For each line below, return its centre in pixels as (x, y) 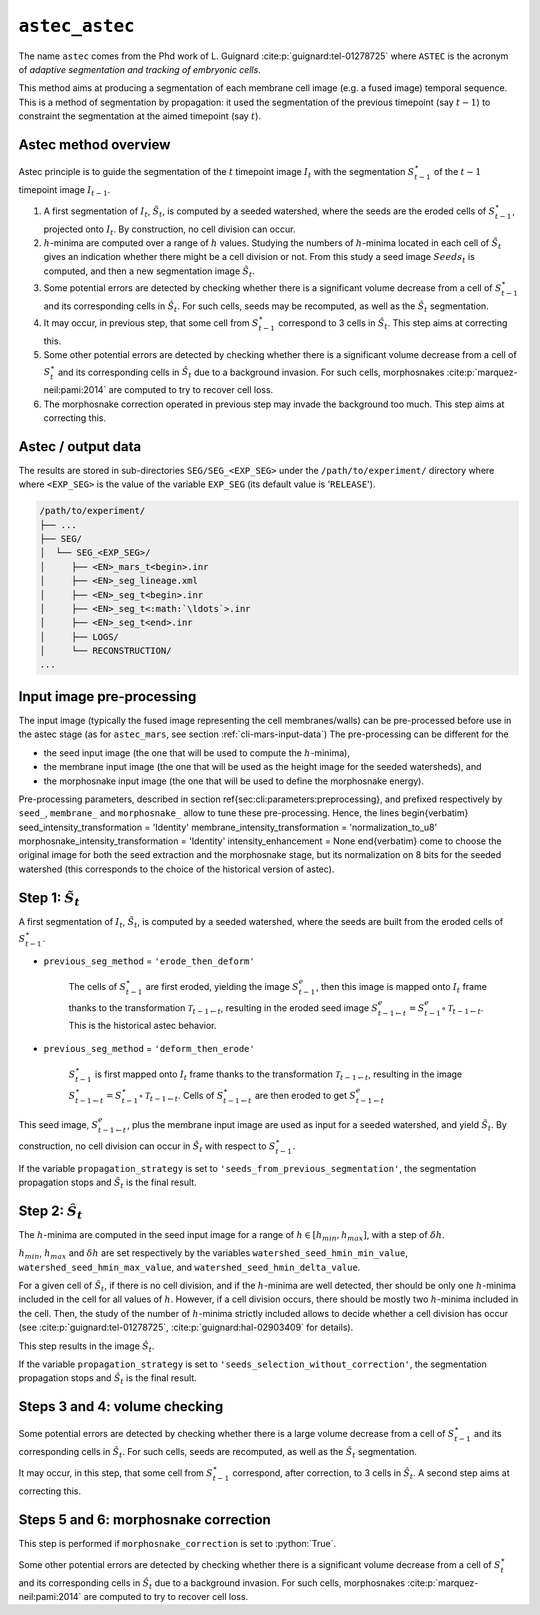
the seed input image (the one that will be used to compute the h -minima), (196, 752)
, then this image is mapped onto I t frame (401, 987)
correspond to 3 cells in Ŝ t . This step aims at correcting (393, 323)
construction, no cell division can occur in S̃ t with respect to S (147, 1147)
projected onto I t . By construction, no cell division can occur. (169, 230)
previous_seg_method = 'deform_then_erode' (149, 1048)
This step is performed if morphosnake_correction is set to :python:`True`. (177, 1543)
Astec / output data (80, 446)
